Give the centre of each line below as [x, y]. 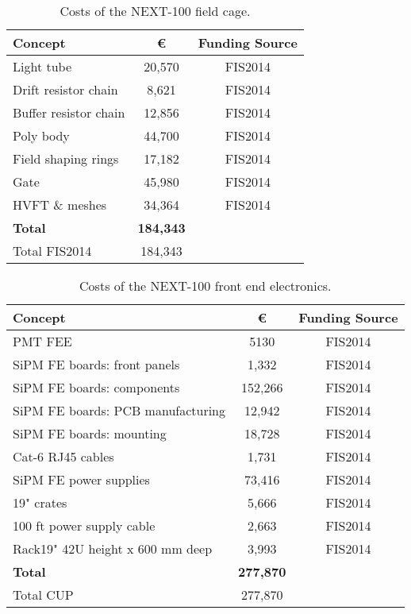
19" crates [40, 502]
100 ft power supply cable [84, 525]
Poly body [41, 135]
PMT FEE [42, 341]
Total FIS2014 [52, 251]
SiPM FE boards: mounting [90, 433]
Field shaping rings [66, 158]
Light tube [42, 66]
